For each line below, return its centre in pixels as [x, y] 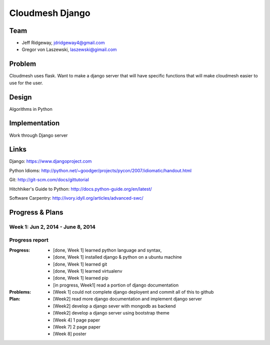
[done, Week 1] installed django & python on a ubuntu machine [117, 257]
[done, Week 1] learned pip [81, 278]
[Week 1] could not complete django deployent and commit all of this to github [133, 292]
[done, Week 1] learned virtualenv [88, 271]
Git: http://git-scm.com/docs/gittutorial [49, 180]
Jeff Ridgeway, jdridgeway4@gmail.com [63, 43]
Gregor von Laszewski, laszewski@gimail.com [69, 49]
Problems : [20, 292]
